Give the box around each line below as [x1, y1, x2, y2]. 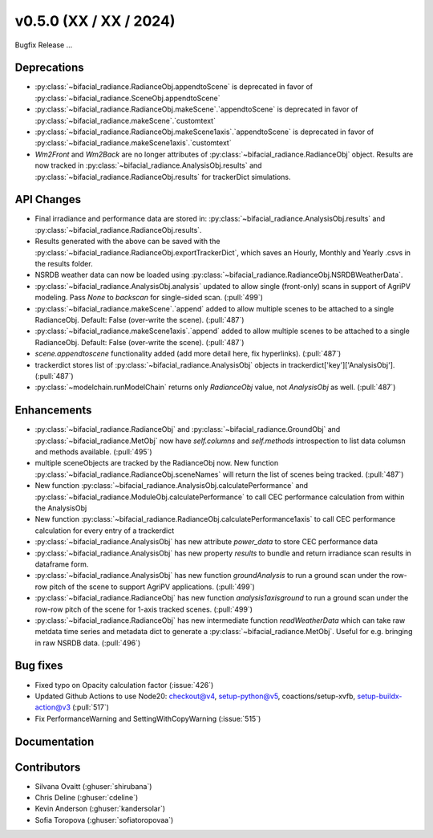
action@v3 [34, 702, 71, 712]
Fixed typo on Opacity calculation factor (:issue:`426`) [34, 680, 214, 690]
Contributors [14, 760, 81, 774]
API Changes [14, 193, 82, 206]
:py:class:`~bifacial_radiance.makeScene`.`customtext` [34, 116, 216, 125]
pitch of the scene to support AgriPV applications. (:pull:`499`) [49, 582, 256, 592]
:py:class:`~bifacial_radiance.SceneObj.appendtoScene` [34, 93, 221, 103]
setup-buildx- [357, 691, 403, 701]
